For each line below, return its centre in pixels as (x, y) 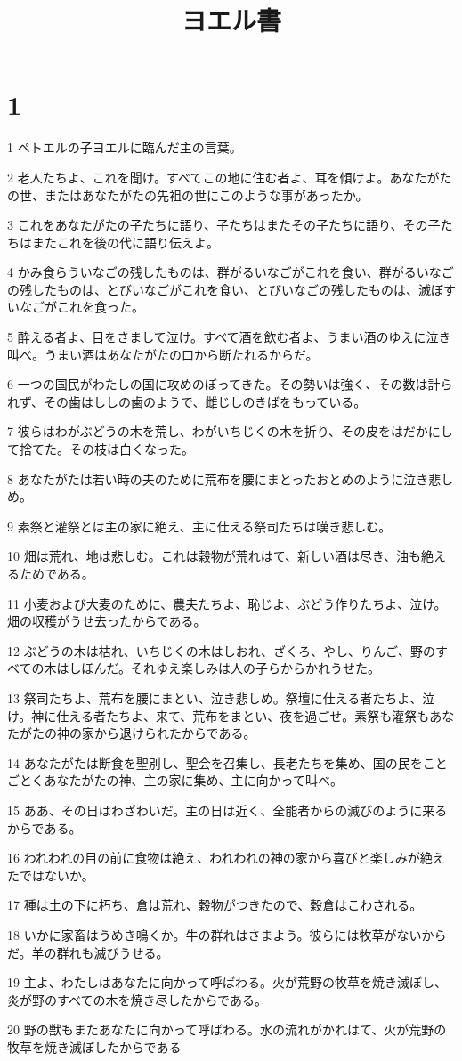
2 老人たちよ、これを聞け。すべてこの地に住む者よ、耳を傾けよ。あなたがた (230, 177)
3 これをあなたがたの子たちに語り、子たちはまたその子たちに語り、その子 (224, 225)
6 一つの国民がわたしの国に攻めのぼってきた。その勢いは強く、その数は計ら (230, 384)
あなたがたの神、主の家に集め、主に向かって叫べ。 (193, 780)
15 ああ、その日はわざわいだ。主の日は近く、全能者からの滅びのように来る (227, 810)
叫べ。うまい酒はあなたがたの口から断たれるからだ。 (163, 354)
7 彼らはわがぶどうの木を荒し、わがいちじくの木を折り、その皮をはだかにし (230, 431)
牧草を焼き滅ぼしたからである (94, 1046)
